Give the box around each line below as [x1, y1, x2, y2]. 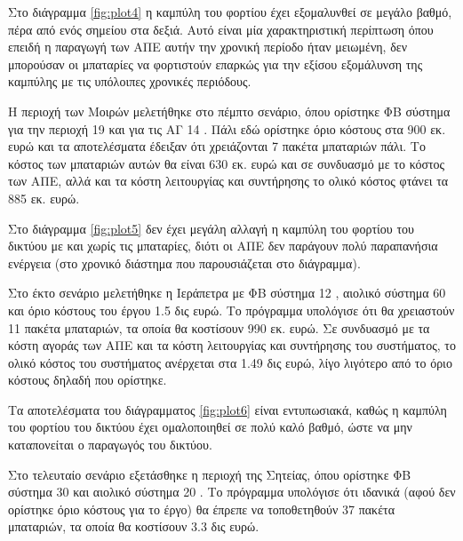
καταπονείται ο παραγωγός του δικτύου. [8, 435, 212, 454]
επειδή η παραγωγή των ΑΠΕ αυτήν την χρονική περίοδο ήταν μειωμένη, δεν [8, 37, 407, 56]
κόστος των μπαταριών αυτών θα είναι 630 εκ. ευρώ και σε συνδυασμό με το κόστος [8, 154, 445, 172]
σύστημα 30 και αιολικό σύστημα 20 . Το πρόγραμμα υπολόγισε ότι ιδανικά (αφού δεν [8, 482, 456, 501]
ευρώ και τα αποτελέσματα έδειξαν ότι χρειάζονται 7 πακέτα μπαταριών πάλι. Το [8, 137, 426, 155]
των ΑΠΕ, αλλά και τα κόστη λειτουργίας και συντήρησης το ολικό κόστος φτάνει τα [8, 171, 449, 190]
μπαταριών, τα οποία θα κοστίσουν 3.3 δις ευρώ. [8, 517, 259, 536]
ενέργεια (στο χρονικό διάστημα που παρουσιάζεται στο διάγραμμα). [8, 253, 361, 272]
